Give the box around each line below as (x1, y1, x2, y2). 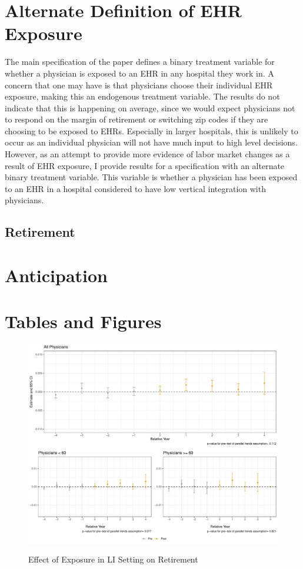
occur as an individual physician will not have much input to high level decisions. (5, 136, 298, 148)
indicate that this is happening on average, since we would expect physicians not (5, 101, 295, 114)
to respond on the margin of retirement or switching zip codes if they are (5, 113, 268, 125)
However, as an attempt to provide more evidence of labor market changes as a (5, 148, 290, 160)
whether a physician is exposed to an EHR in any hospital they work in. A (5, 67, 274, 79)
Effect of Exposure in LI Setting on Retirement (28, 553, 198, 565)
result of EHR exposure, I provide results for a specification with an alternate (5, 159, 285, 171)
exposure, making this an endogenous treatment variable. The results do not (5, 90, 280, 102)
